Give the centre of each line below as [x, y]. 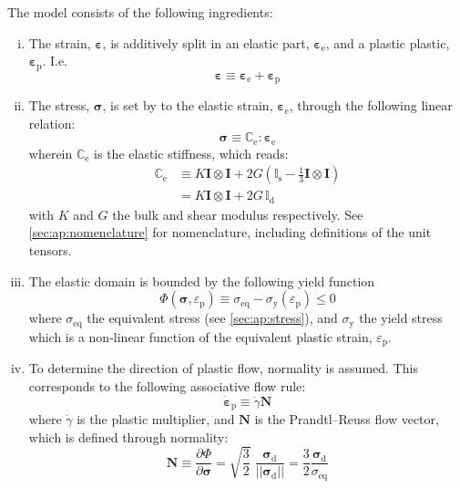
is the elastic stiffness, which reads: [191, 153]
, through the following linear [371, 105]
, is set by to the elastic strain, [188, 105]
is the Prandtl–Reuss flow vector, [347, 418]
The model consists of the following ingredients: [140, 12]
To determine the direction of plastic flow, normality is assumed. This [223, 368]
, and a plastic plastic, [388, 42]
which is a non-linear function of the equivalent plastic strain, [200, 336]
